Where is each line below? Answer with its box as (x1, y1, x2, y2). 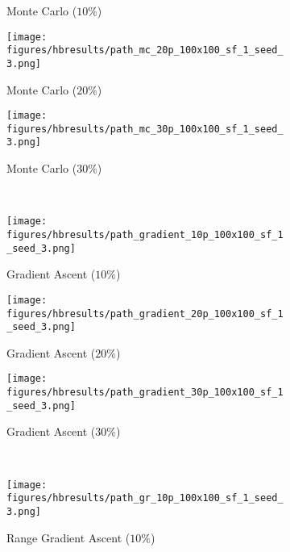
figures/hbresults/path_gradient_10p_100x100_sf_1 (6, 228, 284, 240)
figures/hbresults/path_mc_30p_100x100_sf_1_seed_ (6, 123, 284, 135)
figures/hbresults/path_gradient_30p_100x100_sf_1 (6, 387, 284, 399)
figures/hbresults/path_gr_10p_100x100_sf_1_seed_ (6, 492, 284, 504)
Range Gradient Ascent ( (6, 529, 130, 546)
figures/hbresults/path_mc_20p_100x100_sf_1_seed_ (6, 44, 284, 56)
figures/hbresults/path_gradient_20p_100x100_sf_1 (6, 307, 284, 320)
